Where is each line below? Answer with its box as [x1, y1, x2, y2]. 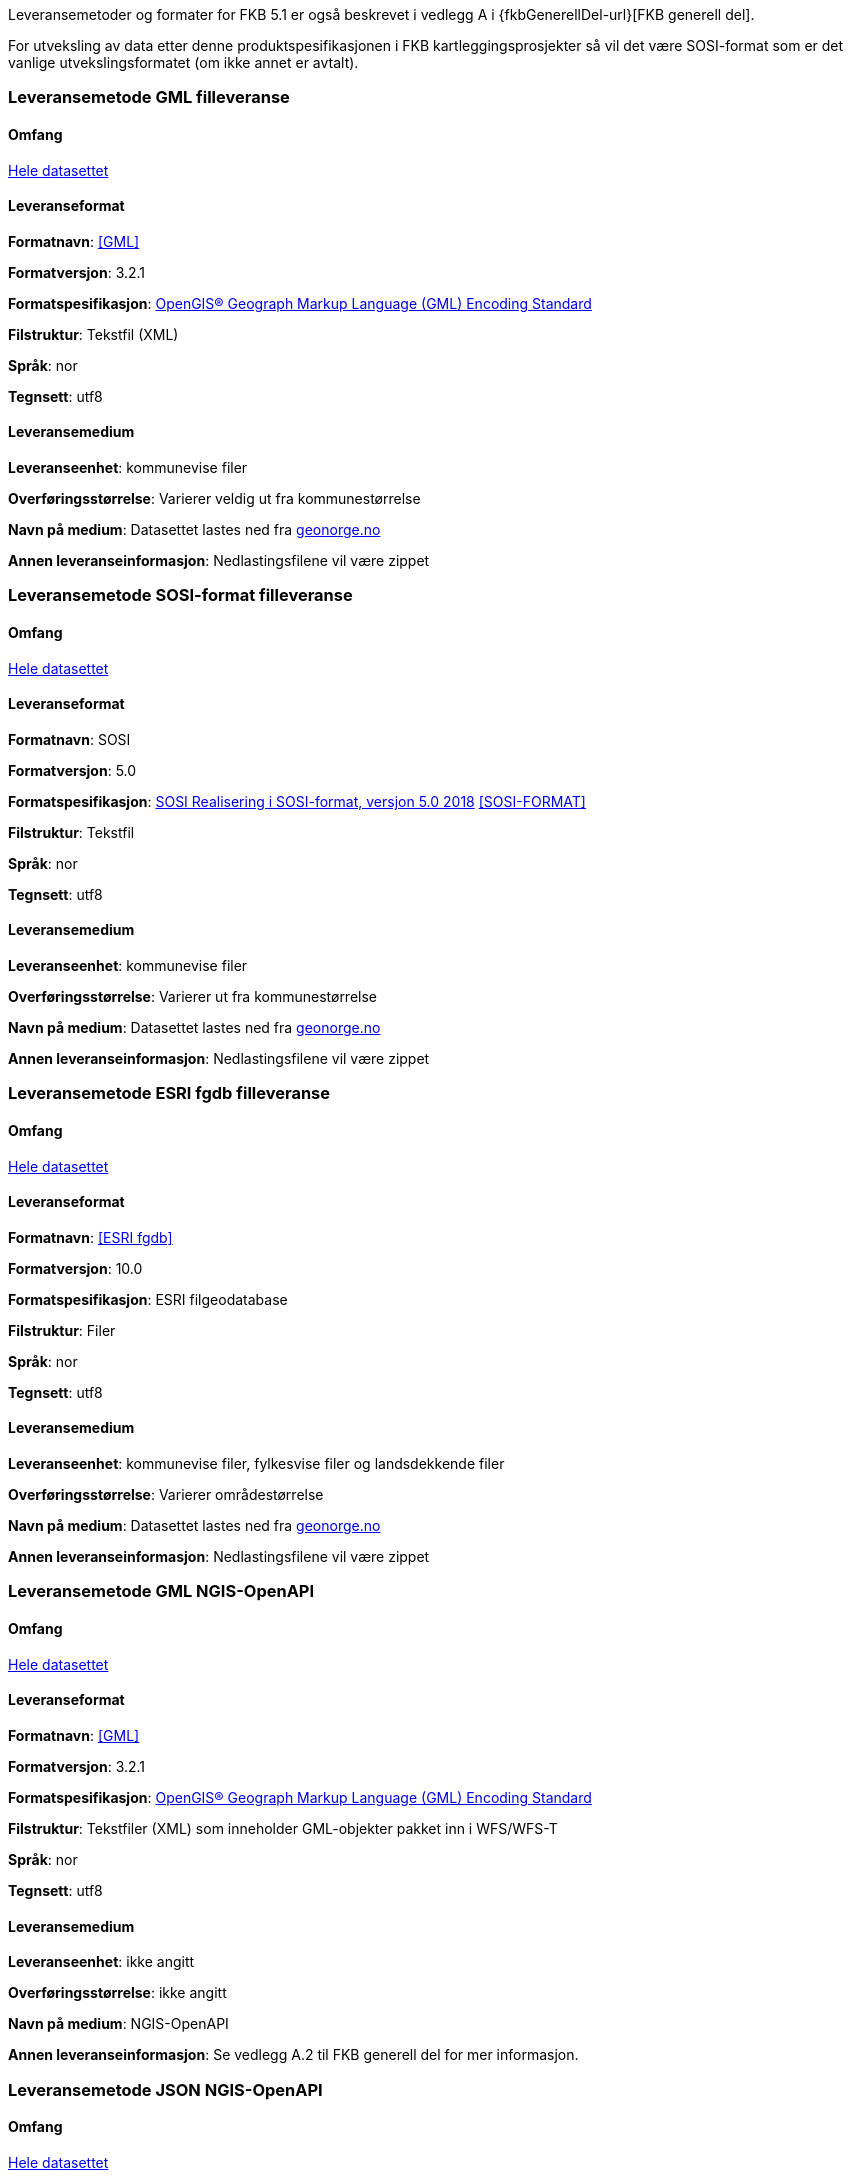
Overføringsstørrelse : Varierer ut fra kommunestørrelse [8, 988, 378, 1006]
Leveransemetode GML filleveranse [8, 87, 290, 108]
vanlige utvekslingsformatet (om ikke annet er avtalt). [8, 54, 359, 71]
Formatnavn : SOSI [8, 730, 131, 748]
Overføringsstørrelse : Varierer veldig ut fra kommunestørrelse [8, 490, 421, 508]
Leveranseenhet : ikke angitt [8, 1953, 195, 1971]
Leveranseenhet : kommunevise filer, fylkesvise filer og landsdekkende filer [8, 1455, 505, 1473]
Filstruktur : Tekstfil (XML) [8, 325, 179, 343]
